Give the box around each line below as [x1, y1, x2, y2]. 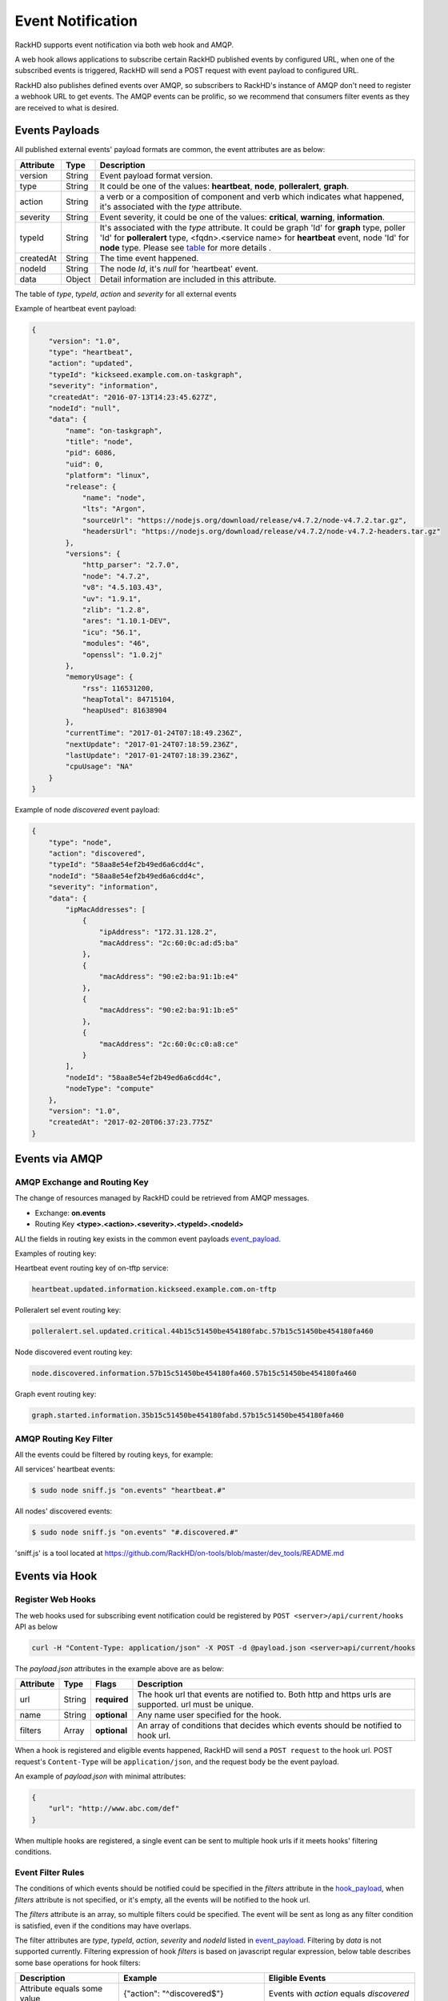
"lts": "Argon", [82, 504, 146, 514]
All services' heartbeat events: [14, 1465, 115, 1474]
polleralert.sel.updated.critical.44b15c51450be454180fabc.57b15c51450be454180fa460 [31, 1327, 374, 1336]
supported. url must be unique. [137, 1699, 254, 1710]
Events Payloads [14, 124, 100, 138]
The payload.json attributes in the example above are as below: [14, 1663, 224, 1673]
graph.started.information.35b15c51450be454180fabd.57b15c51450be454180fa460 [31, 1411, 344, 1420]
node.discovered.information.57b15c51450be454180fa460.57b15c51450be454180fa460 [31, 1369, 357, 1378]
